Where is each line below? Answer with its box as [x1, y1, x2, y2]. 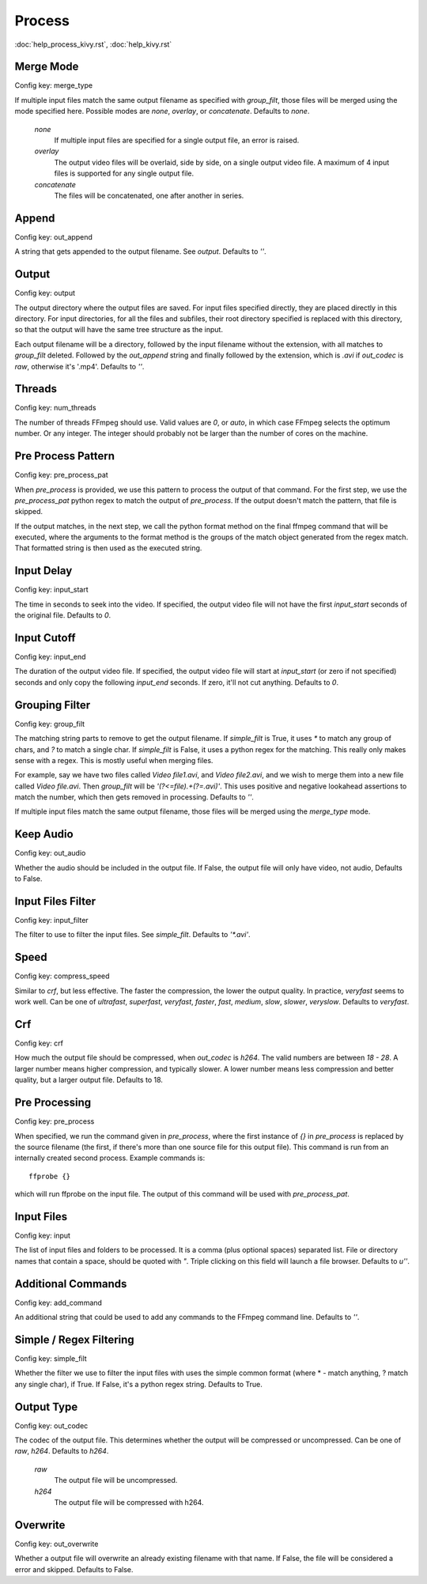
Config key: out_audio [14, 849, 86, 858]
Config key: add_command [14, 1298, 103, 1307]
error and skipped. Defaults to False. [14, 1564, 134, 1574]
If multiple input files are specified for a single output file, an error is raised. [54, 135, 300, 146]
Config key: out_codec [14, 1420, 89, 1431]
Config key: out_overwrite [14, 1539, 99, 1548]
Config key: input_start [14, 585, 89, 595]
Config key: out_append [14, 232, 93, 241]
